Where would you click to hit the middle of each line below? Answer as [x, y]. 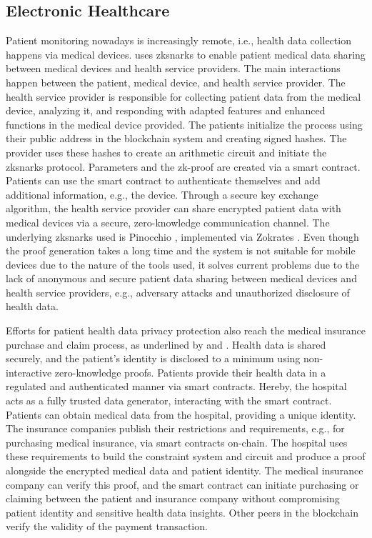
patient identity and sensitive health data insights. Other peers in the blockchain [182, 512]
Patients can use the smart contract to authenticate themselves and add [163, 180]
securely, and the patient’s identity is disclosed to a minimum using [153, 358]
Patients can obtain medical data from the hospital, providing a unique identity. [181, 414]
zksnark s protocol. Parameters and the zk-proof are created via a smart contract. [183, 166]
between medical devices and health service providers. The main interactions [173, 68]
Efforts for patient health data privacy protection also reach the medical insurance [186, 330]
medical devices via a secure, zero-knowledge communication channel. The [168, 222]
